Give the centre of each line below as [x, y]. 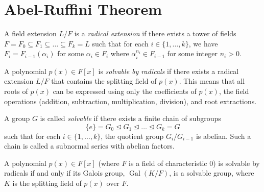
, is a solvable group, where [212, 173]
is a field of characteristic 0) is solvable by [194, 163]
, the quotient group [132, 136]
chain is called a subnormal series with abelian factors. [89, 146]
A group [17, 118]
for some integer [192, 53]
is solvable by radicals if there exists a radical [169, 71]
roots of [16, 91]
